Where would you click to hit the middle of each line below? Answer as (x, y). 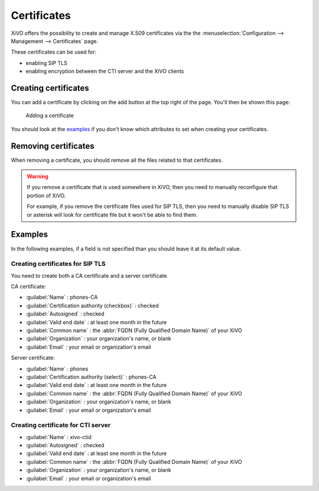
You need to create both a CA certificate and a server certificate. (89, 275)
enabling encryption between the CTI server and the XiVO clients (105, 71)
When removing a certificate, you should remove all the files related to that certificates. (117, 160)
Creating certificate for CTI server (61, 425)
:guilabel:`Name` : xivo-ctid (58, 437)
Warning (38, 177)
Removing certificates (53, 146)
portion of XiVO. (46, 196)
